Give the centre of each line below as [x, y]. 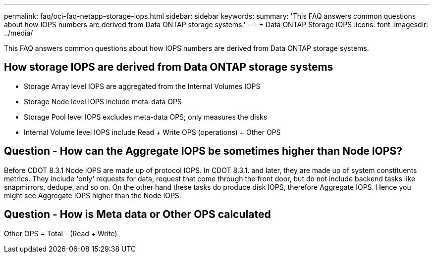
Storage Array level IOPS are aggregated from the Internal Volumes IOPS [142, 86]
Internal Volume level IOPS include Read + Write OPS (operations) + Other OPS [152, 132]
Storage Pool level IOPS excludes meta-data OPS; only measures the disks [146, 117]
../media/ [19, 33]
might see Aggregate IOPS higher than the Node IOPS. [93, 195]
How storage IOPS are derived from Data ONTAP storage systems [169, 67]
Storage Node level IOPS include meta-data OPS [103, 101]
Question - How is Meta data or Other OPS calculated [137, 214]
